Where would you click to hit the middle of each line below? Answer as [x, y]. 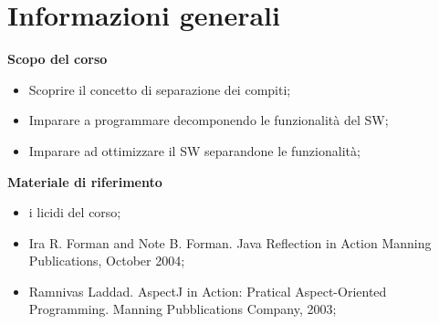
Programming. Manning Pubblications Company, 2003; [183, 309]
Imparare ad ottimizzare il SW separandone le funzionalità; [194, 150]
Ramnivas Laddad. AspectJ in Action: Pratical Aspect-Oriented [208, 291]
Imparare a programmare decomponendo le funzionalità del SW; [209, 120]
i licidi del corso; [75, 212]
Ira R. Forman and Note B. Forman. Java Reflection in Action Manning [230, 242]
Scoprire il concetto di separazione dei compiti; [160, 89]
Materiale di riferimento [85, 181]
